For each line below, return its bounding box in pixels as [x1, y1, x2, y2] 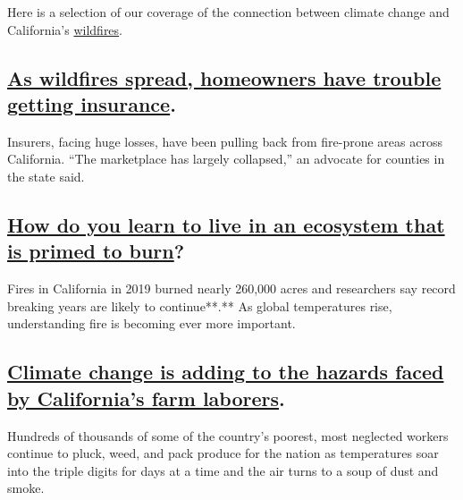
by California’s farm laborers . [7, 384, 285, 411]
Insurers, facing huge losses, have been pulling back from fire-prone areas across [7, 131, 442, 150]
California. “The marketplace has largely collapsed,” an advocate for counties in [7, 149, 445, 168]
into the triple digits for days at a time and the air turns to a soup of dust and [7, 461, 439, 479]
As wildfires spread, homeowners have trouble [7, 64, 442, 91]
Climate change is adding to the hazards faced [7, 358, 444, 386]
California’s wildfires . [7, 20, 123, 38]
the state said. [7, 166, 85, 185]
